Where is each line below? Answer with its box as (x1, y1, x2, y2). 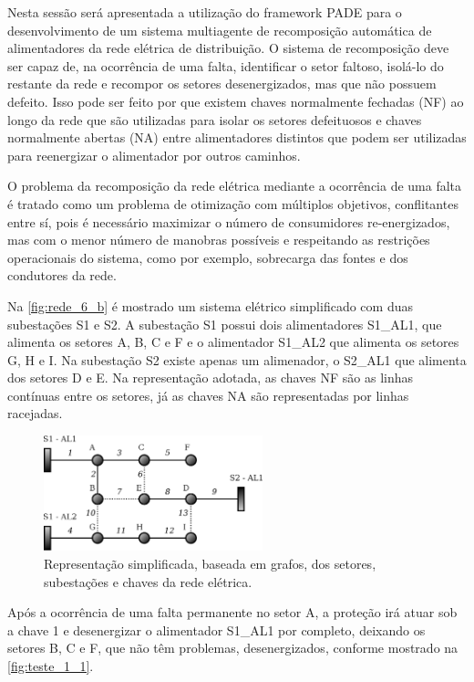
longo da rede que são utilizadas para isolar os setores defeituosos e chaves (7, 110, 422, 129)
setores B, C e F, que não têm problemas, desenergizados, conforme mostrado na (7, 638, 459, 657)
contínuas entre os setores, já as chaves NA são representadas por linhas (7, 385, 409, 404)
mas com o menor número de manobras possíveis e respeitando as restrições (7, 230, 430, 249)
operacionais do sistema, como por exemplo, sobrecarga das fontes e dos (7, 247, 408, 267)
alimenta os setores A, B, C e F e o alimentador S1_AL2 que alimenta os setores (7, 332, 459, 351)
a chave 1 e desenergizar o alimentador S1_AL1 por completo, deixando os (7, 620, 426, 639)
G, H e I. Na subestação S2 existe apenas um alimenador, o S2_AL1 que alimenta (7, 350, 467, 369)
